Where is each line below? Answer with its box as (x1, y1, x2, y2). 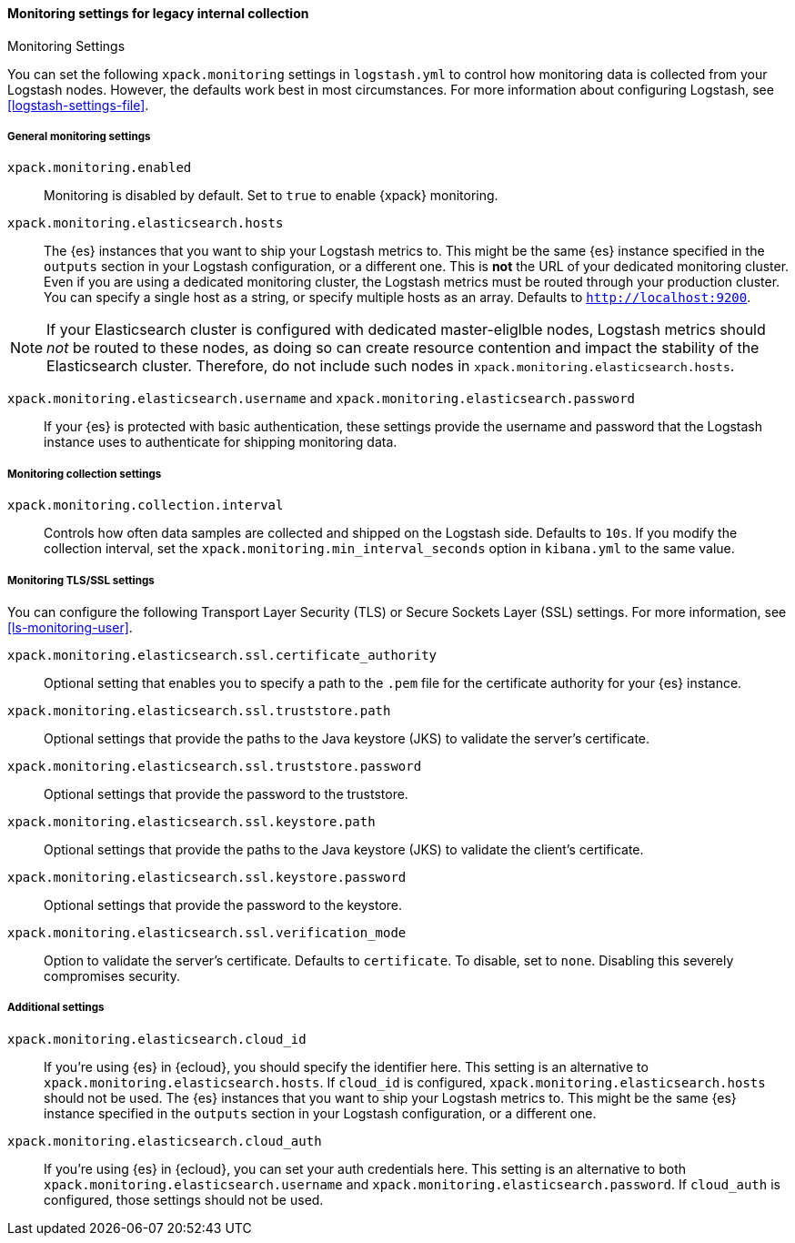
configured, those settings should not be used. (44, 1191, 324, 1208)
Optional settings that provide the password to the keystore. (44, 896, 403, 913)
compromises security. (44, 967, 180, 984)
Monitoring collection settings (7, 467, 162, 480)
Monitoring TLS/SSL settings (7, 573, 155, 587)
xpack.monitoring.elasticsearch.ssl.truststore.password (7, 758, 422, 773)
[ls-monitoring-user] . (7, 619, 133, 635)
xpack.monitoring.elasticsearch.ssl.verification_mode (7, 925, 407, 940)
